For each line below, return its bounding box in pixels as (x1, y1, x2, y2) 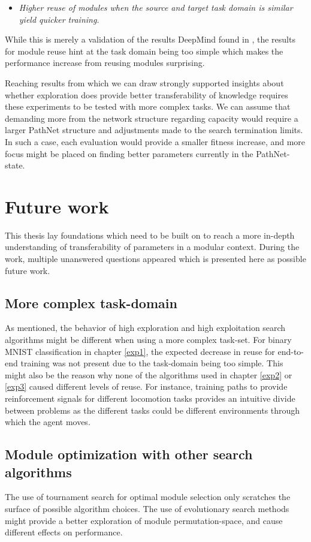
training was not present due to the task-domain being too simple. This (20, 357, 283, 369)
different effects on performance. (5, 526, 123, 538)
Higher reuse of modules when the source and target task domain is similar (19, 1, 293, 13)
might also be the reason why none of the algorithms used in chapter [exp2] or (5, 368, 292, 381)
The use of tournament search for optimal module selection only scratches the (5, 490, 291, 503)
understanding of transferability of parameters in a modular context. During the (5, 240, 300, 253)
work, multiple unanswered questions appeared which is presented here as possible (5, 252, 306, 265)
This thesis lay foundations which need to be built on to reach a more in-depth (5, 228, 295, 241)
